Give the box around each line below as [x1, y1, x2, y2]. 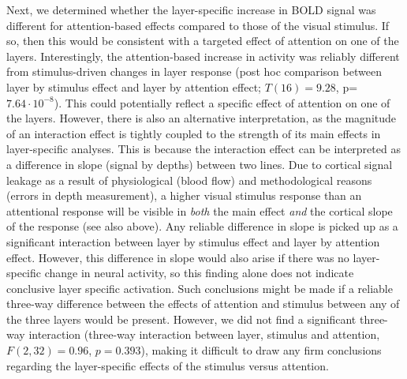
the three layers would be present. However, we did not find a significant [6, 310, 357, 327]
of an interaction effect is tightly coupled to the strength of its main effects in [6, 125, 381, 141]
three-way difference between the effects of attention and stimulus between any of [6, 295, 400, 312]
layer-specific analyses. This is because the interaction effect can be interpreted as [6, 141, 401, 157]
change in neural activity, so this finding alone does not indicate [44, 265, 354, 281]
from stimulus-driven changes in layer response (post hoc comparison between [6, 63, 382, 80]
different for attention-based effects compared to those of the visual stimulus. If [6, 17, 390, 33]
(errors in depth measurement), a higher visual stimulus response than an [6, 187, 362, 204]
